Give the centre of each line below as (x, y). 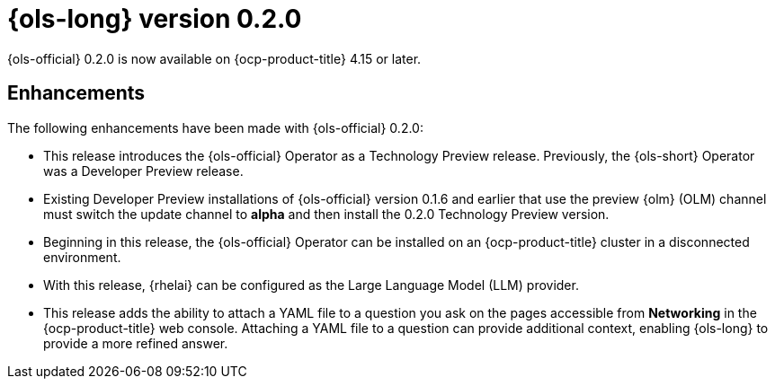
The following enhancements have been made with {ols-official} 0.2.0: (215, 127)
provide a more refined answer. (136, 343)
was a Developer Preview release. (143, 171)
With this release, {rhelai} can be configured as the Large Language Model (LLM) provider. (311, 285)
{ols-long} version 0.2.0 (155, 19)
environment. (82, 257)
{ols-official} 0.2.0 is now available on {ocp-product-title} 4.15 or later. (214, 58)
